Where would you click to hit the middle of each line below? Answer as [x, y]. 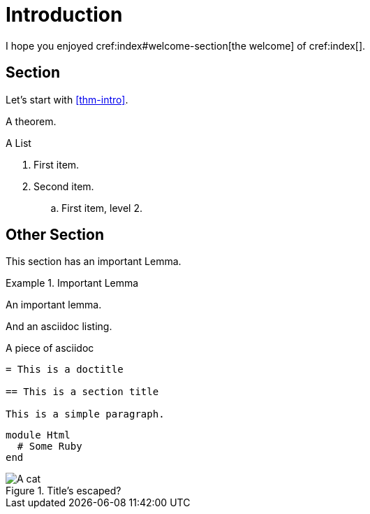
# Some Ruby [50, 447]
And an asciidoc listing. [59, 327]
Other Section [55, 235]
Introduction [64, 15]
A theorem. [31, 121]
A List [18, 143]
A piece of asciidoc [50, 348]
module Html [38, 435]
